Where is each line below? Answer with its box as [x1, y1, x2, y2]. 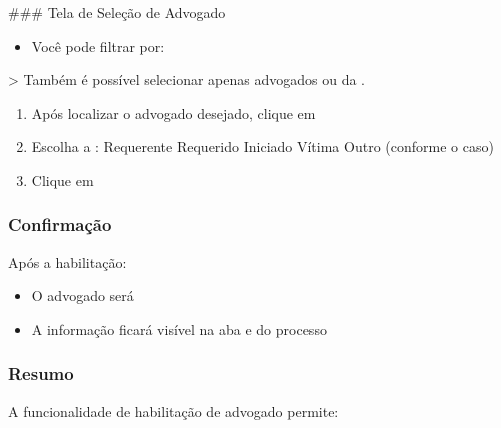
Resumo [8, 361, 74, 386]
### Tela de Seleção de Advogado [8, 2, 226, 22]
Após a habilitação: [8, 251, 127, 272]
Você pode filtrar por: [31, 35, 165, 56]
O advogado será [31, 285, 134, 306]
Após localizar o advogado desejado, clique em [31, 102, 316, 123]
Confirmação [8, 212, 112, 237]
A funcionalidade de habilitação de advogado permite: [8, 400, 339, 421]
